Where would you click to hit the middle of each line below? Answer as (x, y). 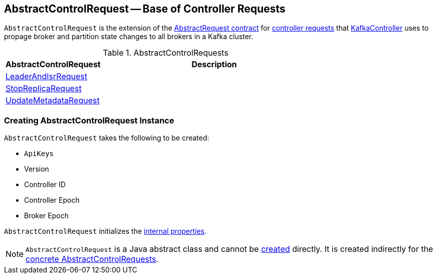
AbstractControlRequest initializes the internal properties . (105, 231)
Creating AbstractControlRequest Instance (89, 120)
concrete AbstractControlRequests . (92, 259)
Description (214, 64)
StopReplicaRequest (44, 89)
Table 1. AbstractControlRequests (166, 53)
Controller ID (45, 185)
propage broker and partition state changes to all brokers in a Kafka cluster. (129, 37)
